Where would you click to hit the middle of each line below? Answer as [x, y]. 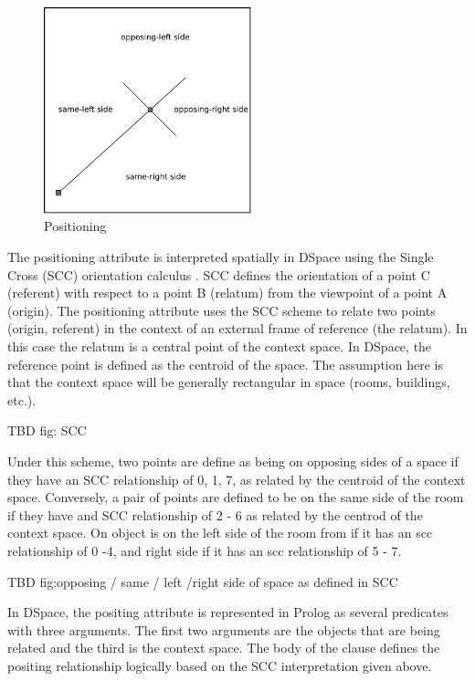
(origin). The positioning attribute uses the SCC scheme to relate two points [222, 310]
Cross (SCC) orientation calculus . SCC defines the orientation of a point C [219, 274]
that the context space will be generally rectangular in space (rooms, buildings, [229, 382]
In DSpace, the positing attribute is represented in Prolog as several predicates [228, 612]
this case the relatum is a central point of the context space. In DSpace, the [220, 346]
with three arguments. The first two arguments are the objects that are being [224, 629]
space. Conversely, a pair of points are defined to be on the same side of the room [236, 497]
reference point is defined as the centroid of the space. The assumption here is [225, 364]
